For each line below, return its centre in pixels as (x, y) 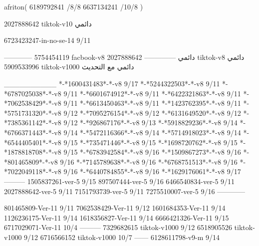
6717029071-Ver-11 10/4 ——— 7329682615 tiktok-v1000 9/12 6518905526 (118, 227)
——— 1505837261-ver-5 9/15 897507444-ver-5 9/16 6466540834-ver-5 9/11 (120, 181)
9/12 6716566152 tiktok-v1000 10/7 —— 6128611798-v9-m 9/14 (122, 237)
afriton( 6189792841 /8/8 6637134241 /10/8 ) (74, 6)
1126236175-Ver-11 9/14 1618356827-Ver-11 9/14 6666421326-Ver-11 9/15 (117, 217)
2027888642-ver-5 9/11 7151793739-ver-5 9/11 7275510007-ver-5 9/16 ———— (125, 191)
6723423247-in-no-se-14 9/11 (47, 40)
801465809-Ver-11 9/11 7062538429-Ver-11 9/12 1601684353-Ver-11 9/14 (115, 208)
